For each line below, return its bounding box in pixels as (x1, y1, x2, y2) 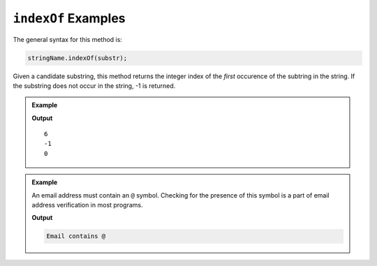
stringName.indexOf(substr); (27, 54, 128, 62)
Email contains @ (46, 232, 106, 240)
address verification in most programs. (31, 201, 143, 209)
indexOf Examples (13, 10, 126, 26)
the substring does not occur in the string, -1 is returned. (13, 81, 176, 90)
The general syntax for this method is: (13, 35, 122, 43)
